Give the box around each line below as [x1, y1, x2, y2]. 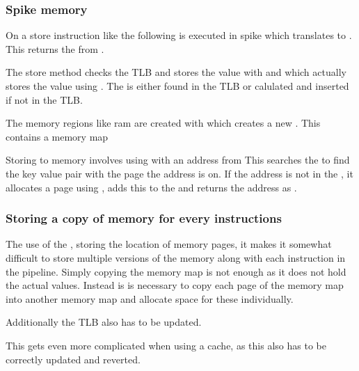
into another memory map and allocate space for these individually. [6, 291, 294, 306]
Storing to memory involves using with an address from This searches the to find [6, 152, 350, 167]
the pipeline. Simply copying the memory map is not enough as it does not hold [6, 264, 346, 278]
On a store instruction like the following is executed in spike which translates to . [6, 28, 352, 42]
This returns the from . [6, 41, 104, 56]
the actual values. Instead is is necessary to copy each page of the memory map [6, 278, 344, 292]
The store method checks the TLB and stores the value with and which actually [6, 65, 346, 79]
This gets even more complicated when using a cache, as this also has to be [6, 338, 326, 352]
